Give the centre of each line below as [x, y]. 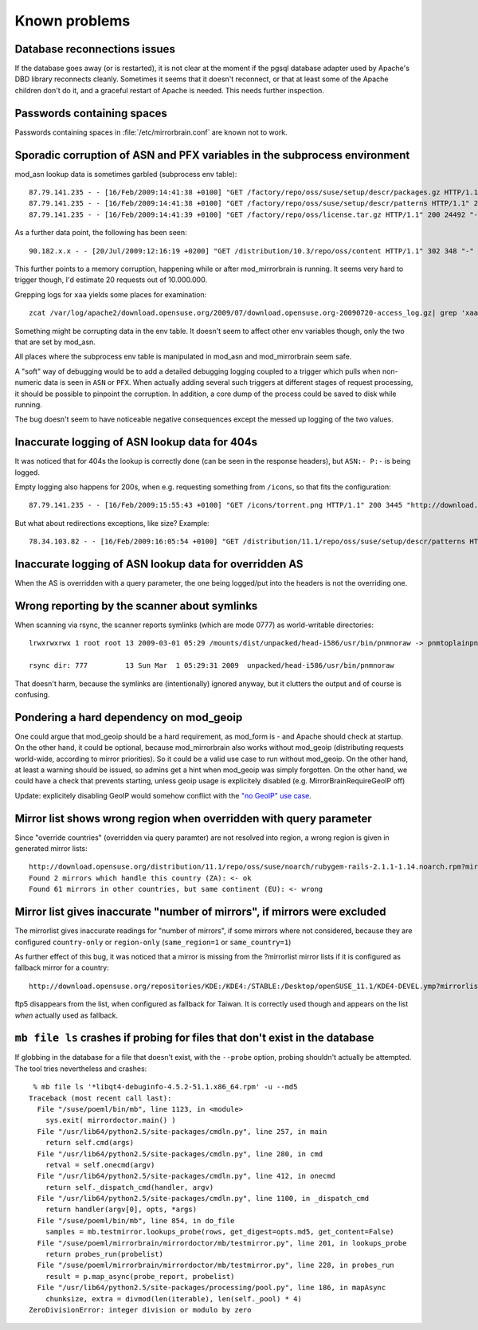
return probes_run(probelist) [104, 1254]
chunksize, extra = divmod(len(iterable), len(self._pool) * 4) [173, 1299]
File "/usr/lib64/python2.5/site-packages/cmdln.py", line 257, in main [182, 1131]
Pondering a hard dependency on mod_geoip [129, 717]
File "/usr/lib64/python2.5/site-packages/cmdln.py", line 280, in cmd [180, 1154]
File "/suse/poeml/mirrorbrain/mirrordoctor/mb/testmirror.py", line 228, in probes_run [215, 1265]
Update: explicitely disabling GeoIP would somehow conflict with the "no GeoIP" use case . [163, 795]
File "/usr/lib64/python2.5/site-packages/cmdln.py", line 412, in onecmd [186, 1176]
